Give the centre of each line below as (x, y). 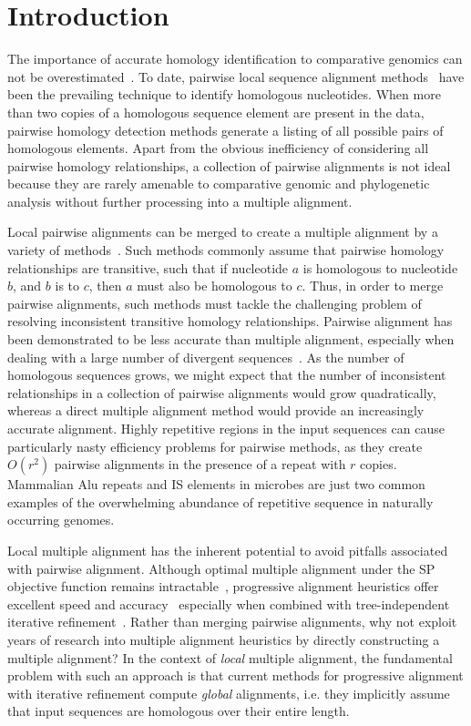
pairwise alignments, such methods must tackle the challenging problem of (215, 303)
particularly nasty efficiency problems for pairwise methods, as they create (215, 446)
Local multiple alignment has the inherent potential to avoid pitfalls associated (228, 550)
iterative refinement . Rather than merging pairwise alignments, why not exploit (232, 622)
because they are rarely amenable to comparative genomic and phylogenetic (219, 184)
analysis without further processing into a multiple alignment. (180, 201)
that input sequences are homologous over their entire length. (179, 711)
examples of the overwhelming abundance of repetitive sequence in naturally (220, 501)
